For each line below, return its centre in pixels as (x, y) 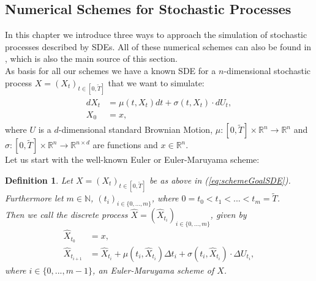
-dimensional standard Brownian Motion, (136, 129)
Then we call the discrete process (66, 215)
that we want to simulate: (156, 82)
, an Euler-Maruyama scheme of (153, 270)
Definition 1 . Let (39, 180)
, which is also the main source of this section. (91, 58)
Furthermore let (34, 198)
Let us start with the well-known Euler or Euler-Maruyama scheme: (132, 159)
